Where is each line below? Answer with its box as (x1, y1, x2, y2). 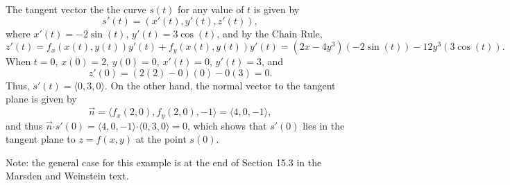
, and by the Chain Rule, (216, 26, 323, 40)
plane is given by (6, 91, 77, 106)
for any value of (178, 2, 244, 16)
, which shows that (187, 118, 267, 132)
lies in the (303, 118, 345, 132)
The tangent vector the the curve (6, 2, 146, 16)
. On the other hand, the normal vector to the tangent (104, 78, 336, 92)
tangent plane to (6, 132, 76, 146)
